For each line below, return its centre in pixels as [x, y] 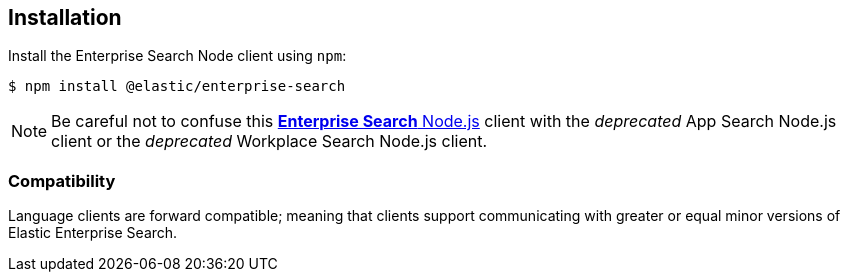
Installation [65, 17]
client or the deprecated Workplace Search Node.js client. [269, 141]
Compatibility [62, 180]
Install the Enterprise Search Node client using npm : [177, 56]
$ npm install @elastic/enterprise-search [177, 86]
